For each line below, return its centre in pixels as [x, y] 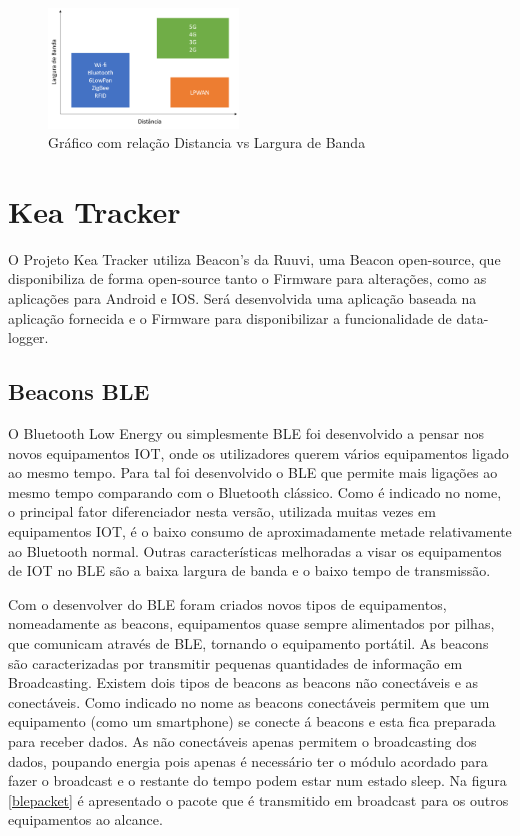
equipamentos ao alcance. [85, 819]
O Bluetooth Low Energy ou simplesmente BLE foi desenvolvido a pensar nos [246, 433]
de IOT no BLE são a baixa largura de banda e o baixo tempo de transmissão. [249, 570]
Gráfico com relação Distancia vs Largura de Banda [207, 142]
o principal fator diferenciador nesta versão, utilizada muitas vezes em [222, 511]
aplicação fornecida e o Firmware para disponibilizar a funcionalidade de [230, 317]
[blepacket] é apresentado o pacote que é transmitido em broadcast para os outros [258, 799]
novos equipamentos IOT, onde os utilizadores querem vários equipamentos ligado [258, 452]
